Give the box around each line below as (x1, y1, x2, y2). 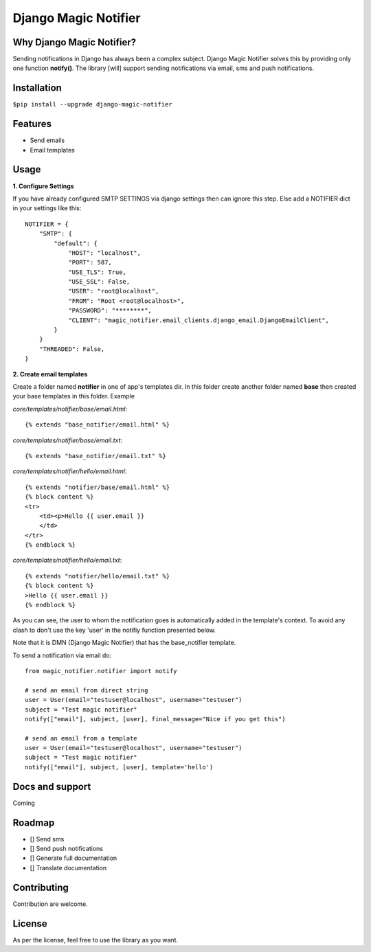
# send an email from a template (25, 734, 137, 742)
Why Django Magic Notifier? (12, 36, 137, 48)
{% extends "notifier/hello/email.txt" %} (25, 572, 170, 580)
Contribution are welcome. (12, 900, 89, 908)
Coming (12, 799, 36, 807)
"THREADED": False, (38, 345, 105, 353)
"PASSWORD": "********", (68, 306, 153, 315)
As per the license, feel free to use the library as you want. (12, 936, 179, 944)
